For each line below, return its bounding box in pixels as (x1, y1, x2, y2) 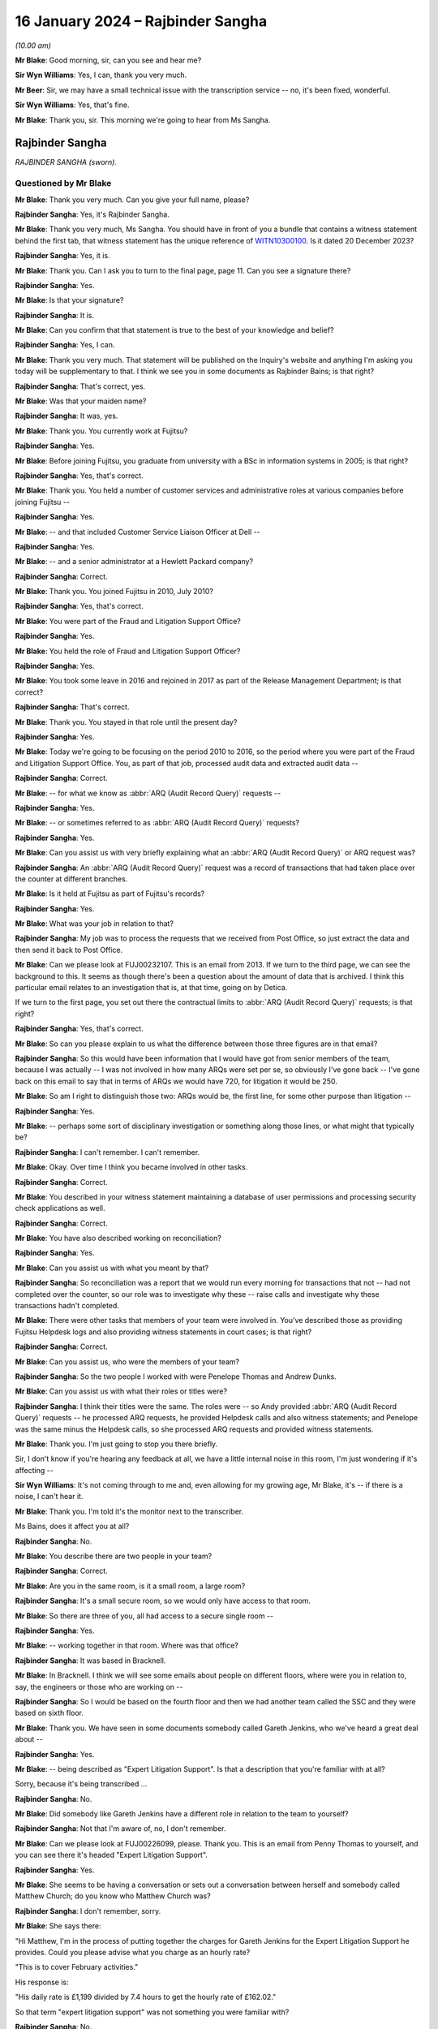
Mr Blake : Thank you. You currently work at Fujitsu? (15, 426, 188, 436)
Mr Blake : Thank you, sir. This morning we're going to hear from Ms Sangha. (15, 114, 271, 125)
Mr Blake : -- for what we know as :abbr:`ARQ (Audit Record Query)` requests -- (15, 788, 281, 798)
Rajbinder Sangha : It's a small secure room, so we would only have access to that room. (15, 1596, 311, 1606)
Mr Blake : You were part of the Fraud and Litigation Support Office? (15, 616, 241, 626)
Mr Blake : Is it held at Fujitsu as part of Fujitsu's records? (15, 889, 205, 898)
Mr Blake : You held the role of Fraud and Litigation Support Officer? (15, 646, 241, 656)
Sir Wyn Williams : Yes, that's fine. (15, 100, 130, 110)
